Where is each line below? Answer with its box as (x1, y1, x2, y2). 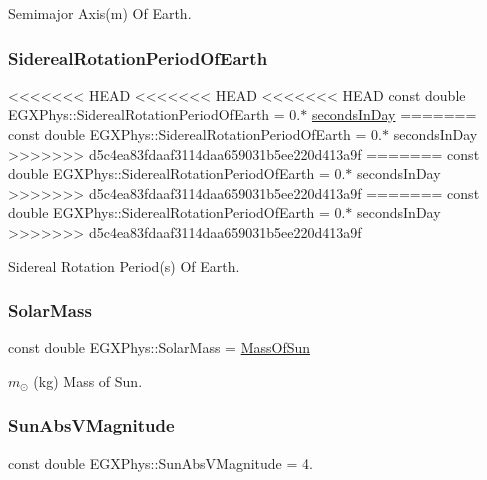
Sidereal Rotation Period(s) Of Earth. (8, 255, 240, 276)
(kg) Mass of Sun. (33, 370, 143, 391)
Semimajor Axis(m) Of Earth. (8, 3, 192, 23)
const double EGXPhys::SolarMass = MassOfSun (8, 337, 311, 358)
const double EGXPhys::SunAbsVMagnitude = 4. (8, 452, 313, 473)
